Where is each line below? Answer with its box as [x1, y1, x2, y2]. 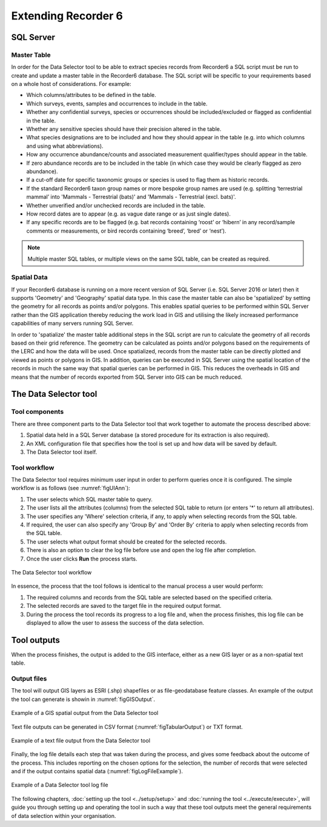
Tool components [11, 408, 64, 416]
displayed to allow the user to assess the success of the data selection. [26, 619, 205, 626]
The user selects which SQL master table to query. [26, 496, 153, 503]
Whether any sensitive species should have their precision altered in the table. [26, 125, 222, 133]
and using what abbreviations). [26, 142, 104, 150]
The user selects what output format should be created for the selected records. [26, 538, 227, 545]
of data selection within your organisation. [11, 812, 116, 819]
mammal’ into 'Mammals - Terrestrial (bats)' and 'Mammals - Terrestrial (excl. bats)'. [26, 193, 236, 201]
